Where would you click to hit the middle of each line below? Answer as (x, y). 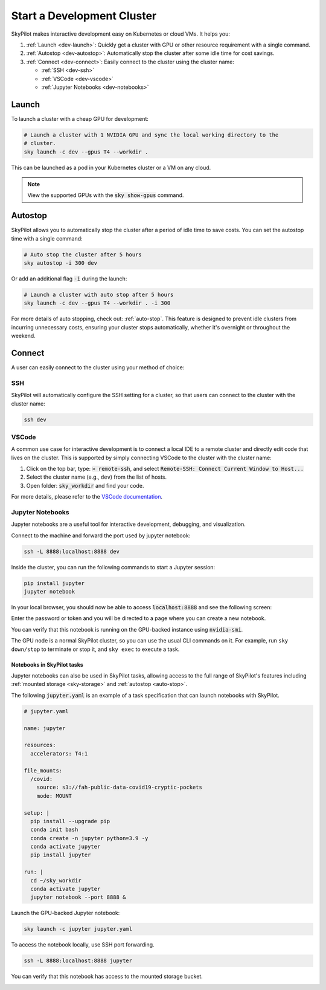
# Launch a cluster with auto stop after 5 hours (99, 294)
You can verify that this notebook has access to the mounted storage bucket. (107, 977)
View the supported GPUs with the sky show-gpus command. (106, 195)
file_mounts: (43, 770)
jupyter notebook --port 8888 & (78, 897)
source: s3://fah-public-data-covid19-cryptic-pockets (119, 788)
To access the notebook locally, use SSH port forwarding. (83, 945)
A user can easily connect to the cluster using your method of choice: (98, 367)
